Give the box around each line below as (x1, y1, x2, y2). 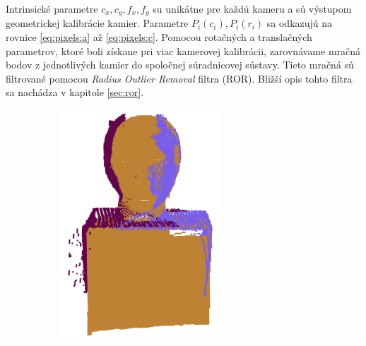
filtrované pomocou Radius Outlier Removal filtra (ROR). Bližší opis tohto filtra (6, 71, 353, 85)
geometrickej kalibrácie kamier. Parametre (6, 16, 189, 30)
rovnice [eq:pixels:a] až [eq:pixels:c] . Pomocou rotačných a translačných (6, 30, 312, 44)
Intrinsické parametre (6, 1, 98, 16)
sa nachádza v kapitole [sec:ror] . (6, 85, 144, 100)
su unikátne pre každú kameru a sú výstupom (153, 1, 352, 16)
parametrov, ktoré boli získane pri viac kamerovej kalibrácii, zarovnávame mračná (6, 43, 361, 58)
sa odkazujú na (266, 16, 333, 30)
